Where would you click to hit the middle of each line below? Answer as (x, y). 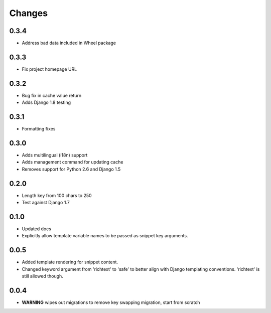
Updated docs (36, 229)
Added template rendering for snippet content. (70, 262)
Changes (28, 13)
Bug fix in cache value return (52, 95)
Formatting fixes (39, 129)
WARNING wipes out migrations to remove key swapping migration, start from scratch (111, 302)
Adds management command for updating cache (73, 162)
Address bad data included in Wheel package (69, 43)
